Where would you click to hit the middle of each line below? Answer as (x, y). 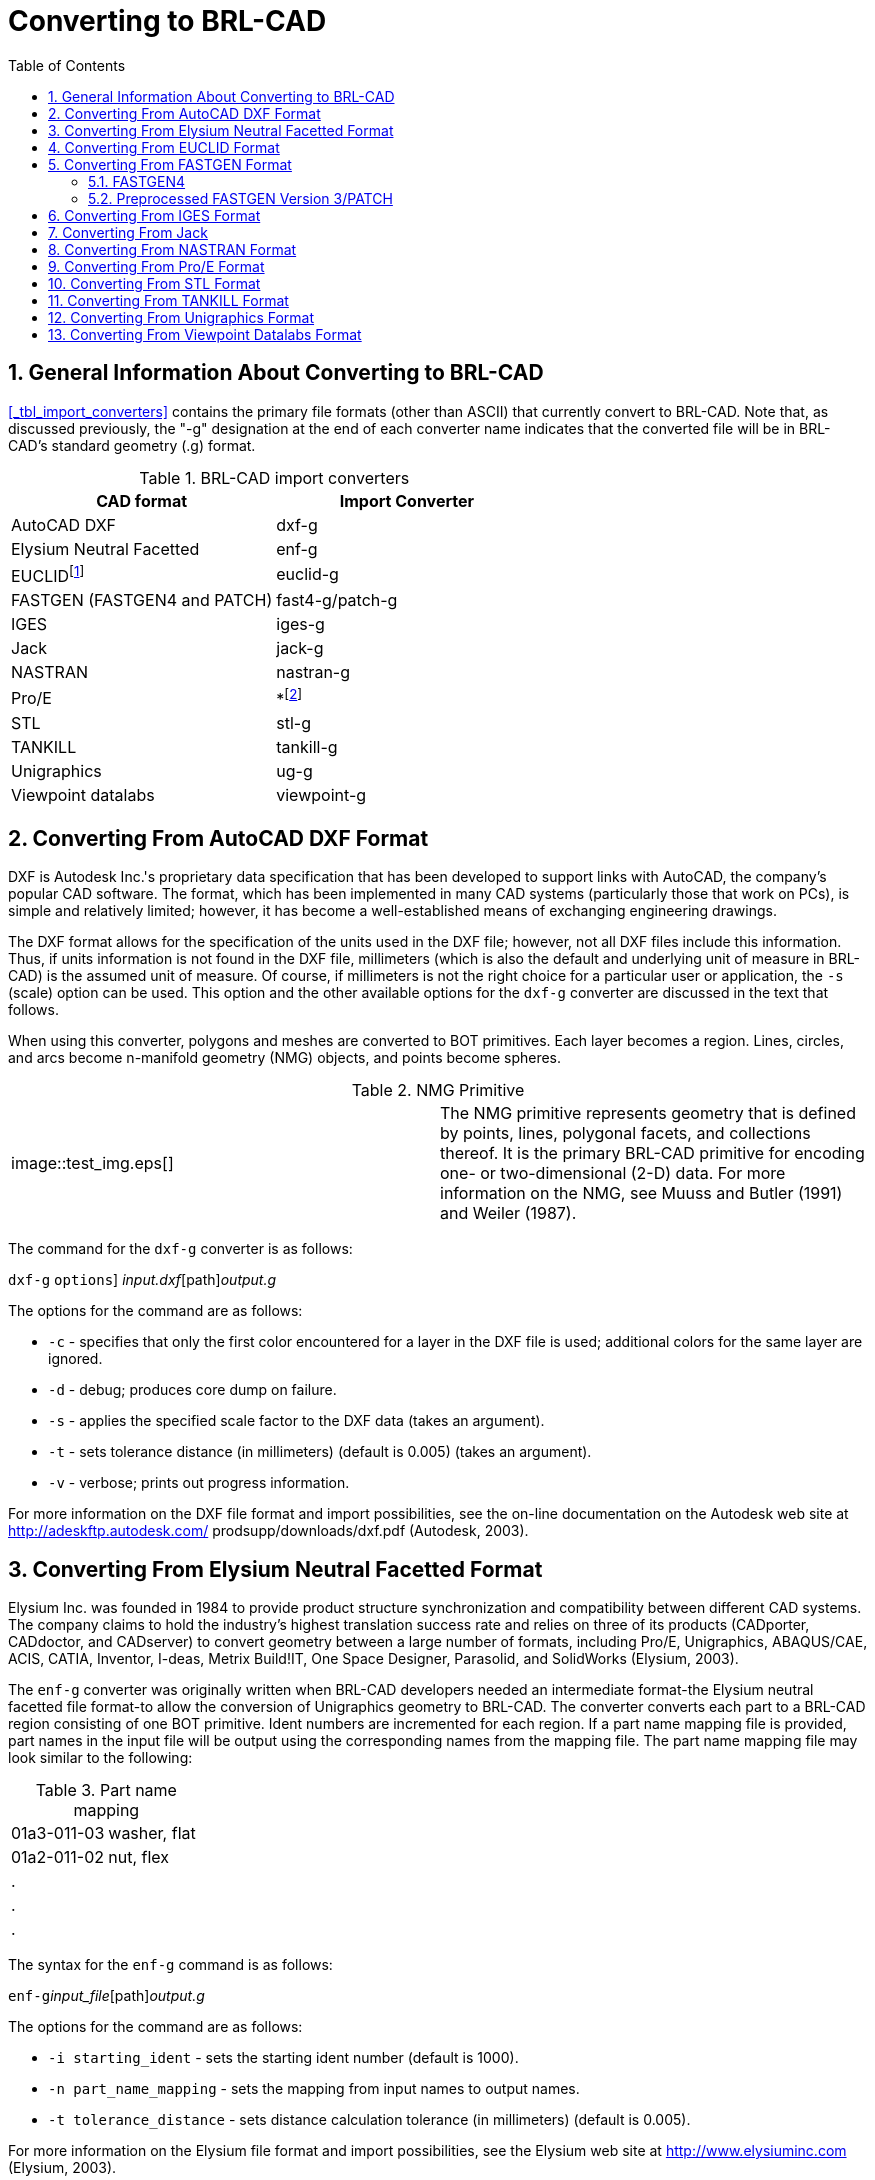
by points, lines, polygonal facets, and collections (625, 1133)
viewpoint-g (321, 795)
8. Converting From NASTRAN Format (172, 249)
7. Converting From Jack (128, 232)
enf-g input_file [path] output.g (106, 1995)
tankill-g (307, 747)
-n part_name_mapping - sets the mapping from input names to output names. (314, 2088)
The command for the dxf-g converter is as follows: (180, 1249)
